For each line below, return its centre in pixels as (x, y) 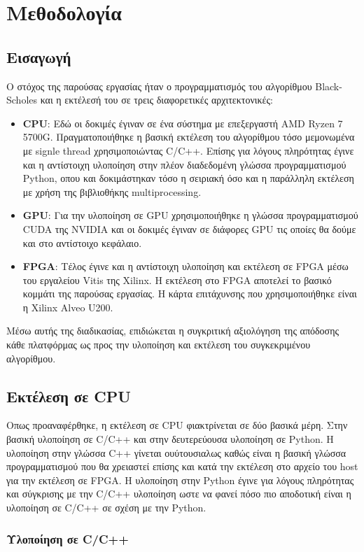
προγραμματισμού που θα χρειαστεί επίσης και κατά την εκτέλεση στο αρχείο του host (182, 466)
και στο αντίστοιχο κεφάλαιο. (82, 242)
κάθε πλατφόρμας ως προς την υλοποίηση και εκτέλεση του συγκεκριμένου (159, 345)
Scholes (22, 100)
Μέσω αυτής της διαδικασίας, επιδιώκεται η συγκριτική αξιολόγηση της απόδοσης (173, 331)
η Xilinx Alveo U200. (68, 307)
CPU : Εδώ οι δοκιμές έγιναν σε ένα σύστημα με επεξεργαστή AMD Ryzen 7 (183, 123)
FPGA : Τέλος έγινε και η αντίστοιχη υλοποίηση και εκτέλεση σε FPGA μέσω (185, 266)
